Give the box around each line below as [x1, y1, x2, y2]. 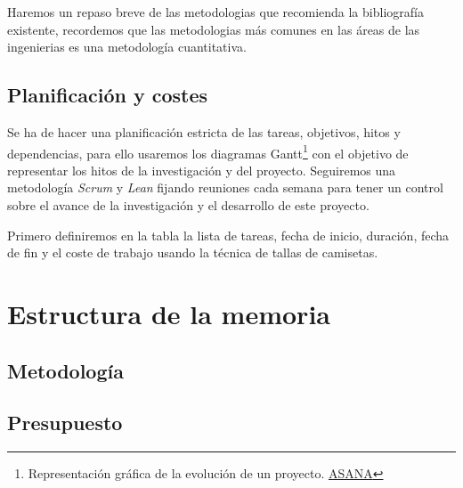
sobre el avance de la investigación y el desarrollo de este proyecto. [7, 196, 370, 215]
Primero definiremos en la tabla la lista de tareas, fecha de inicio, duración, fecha [7, 225, 450, 244]
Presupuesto [7, 409, 123, 436]
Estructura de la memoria [7, 295, 330, 331]
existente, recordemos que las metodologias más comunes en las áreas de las [7, 20, 420, 38]
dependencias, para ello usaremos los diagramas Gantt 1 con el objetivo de [7, 141, 409, 162]
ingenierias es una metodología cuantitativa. [7, 37, 247, 56]
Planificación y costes [7, 81, 208, 109]
